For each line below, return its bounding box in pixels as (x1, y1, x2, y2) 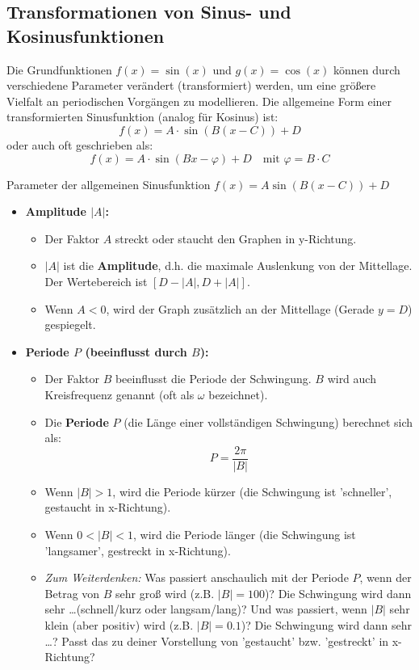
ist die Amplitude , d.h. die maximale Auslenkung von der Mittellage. (63, 257, 413, 274)
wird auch (327, 370, 376, 387)
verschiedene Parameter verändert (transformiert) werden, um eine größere (6, 77, 376, 94)
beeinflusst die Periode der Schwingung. (115, 370, 312, 387)
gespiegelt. (44, 316, 96, 333)
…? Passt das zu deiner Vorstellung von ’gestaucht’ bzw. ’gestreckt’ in (44, 632, 389, 649)
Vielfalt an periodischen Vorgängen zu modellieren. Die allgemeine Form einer (6, 92, 392, 109)
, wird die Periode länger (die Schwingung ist (133, 525, 356, 542)
